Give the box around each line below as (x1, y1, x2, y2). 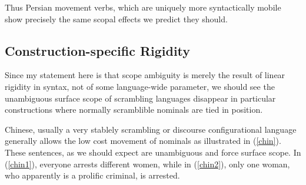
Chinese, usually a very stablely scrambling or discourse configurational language (5, 123, 297, 135)
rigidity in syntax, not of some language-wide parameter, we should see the (5, 80, 275, 92)
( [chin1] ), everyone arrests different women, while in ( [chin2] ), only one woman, (5, 157, 290, 170)
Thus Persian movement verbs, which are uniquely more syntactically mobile (5, 1, 281, 13)
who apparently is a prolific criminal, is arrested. (5, 169, 180, 181)
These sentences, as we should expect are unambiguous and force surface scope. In (5, 146, 301, 158)
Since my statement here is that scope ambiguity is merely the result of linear (5, 69, 285, 81)
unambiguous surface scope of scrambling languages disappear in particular (5, 92, 276, 104)
